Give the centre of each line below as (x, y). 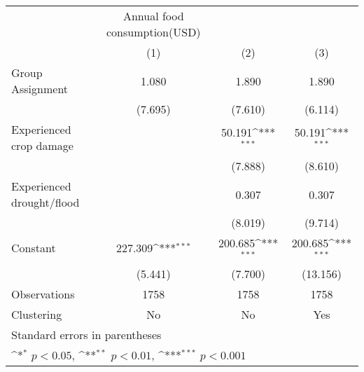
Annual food (153, 16)
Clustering (37, 314)
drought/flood (45, 202)
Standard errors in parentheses (86, 334)
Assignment (40, 89)
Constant (34, 248)
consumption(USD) (154, 32)
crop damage (42, 145)
